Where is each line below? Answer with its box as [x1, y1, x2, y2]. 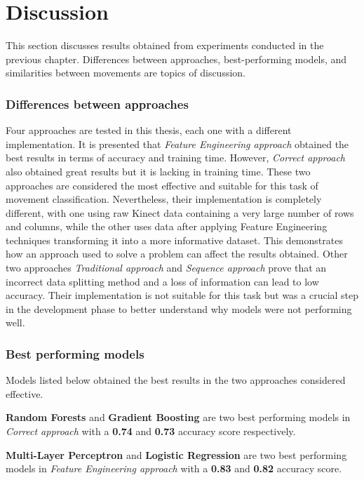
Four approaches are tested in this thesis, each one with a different [6, 123, 292, 138]
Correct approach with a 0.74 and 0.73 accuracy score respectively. [6, 424, 296, 439]
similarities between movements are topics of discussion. [6, 65, 246, 80]
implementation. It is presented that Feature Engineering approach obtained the [6, 136, 349, 151]
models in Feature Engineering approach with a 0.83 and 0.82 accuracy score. [6, 461, 342, 476]
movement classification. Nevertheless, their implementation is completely [6, 192, 322, 206]
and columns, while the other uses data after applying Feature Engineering [6, 219, 328, 234]
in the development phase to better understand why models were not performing [6, 301, 352, 316]
